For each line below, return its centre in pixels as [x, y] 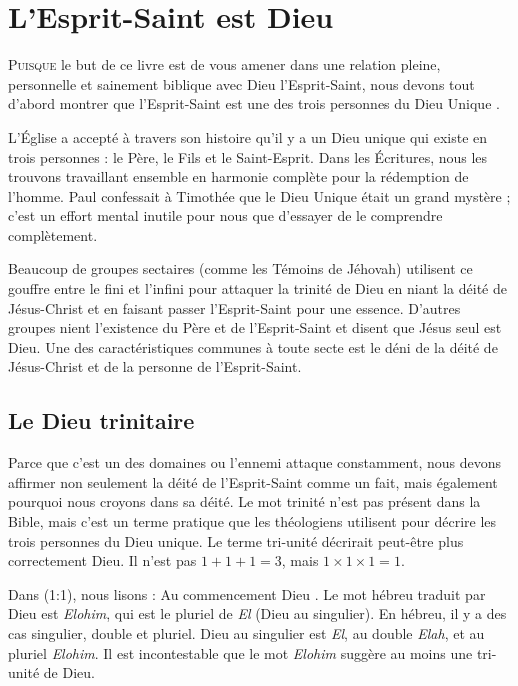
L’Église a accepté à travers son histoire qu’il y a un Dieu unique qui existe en [248, 136]
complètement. [53, 234]
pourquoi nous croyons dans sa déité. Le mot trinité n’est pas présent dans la [244, 501]
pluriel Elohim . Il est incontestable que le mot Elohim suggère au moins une [240, 652]
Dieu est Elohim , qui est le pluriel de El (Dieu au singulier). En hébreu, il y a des [257, 613]
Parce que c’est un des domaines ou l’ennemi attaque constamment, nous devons [254, 462]
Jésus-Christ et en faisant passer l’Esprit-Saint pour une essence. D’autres [234, 307]
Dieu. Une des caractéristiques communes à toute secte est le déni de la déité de [253, 346]
